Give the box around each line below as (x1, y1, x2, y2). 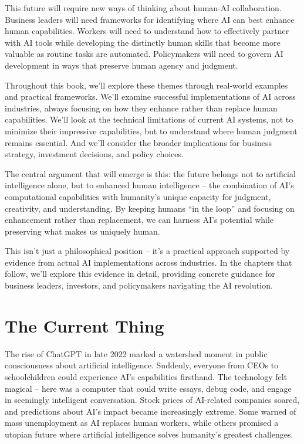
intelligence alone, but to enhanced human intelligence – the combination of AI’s (5, 179, 294, 191)
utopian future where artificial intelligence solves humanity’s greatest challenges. (5, 428, 293, 440)
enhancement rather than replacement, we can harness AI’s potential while (5, 213, 274, 226)
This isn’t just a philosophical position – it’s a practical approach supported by (5, 245, 290, 257)
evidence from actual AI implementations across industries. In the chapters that (5, 256, 292, 268)
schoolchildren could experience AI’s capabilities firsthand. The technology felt (5, 370, 288, 382)
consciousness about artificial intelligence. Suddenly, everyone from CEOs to (5, 359, 279, 371)
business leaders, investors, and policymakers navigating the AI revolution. (5, 279, 273, 292)
